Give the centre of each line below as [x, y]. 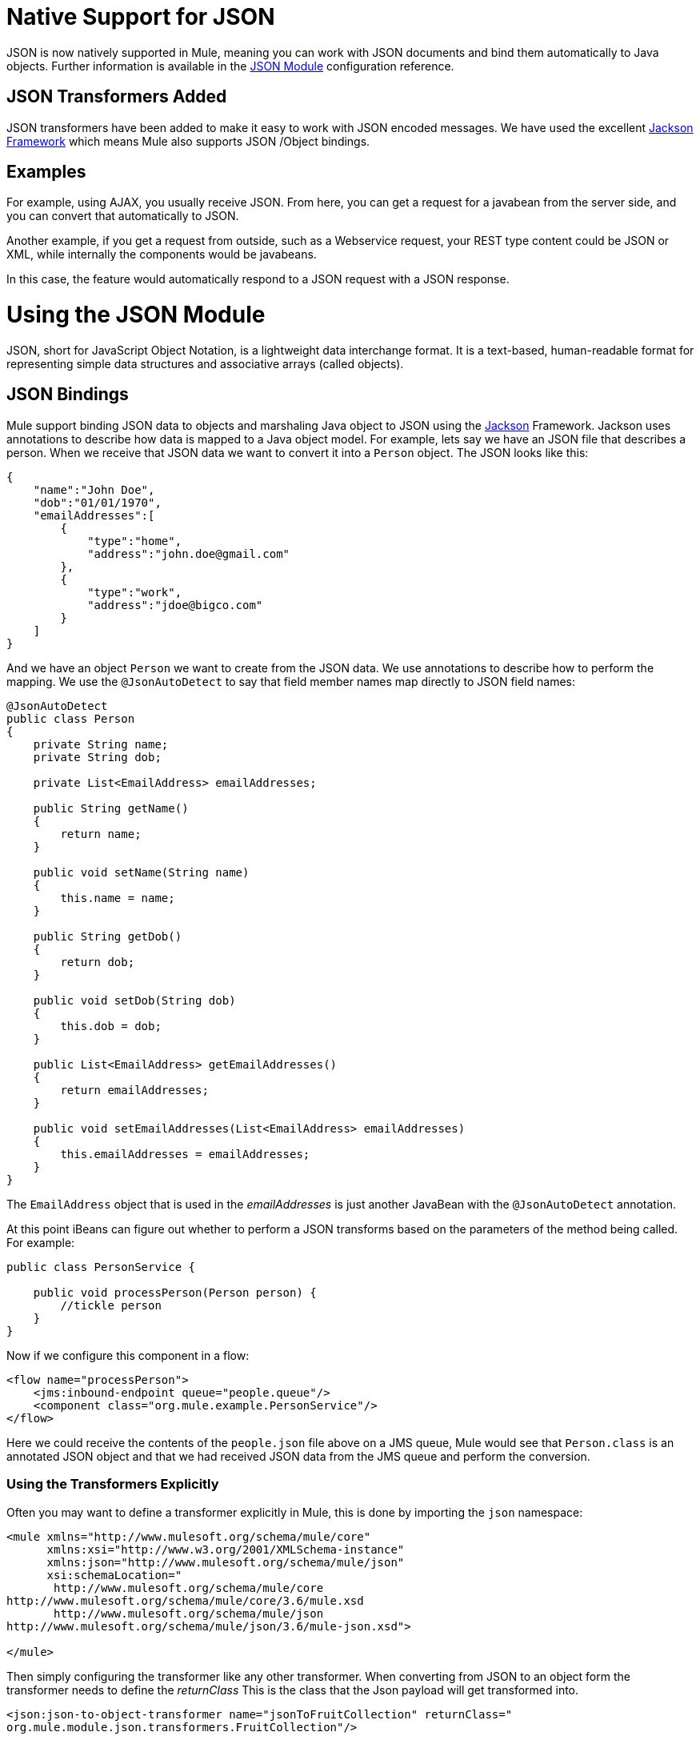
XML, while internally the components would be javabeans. [162, 255]
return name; [101, 834]
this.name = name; [118, 898]
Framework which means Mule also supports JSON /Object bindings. [188, 141]
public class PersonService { [101, 1267]
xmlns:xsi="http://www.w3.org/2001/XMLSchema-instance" [226, 1549]
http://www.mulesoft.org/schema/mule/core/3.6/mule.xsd [185, 1600]
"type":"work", [135, 592]
